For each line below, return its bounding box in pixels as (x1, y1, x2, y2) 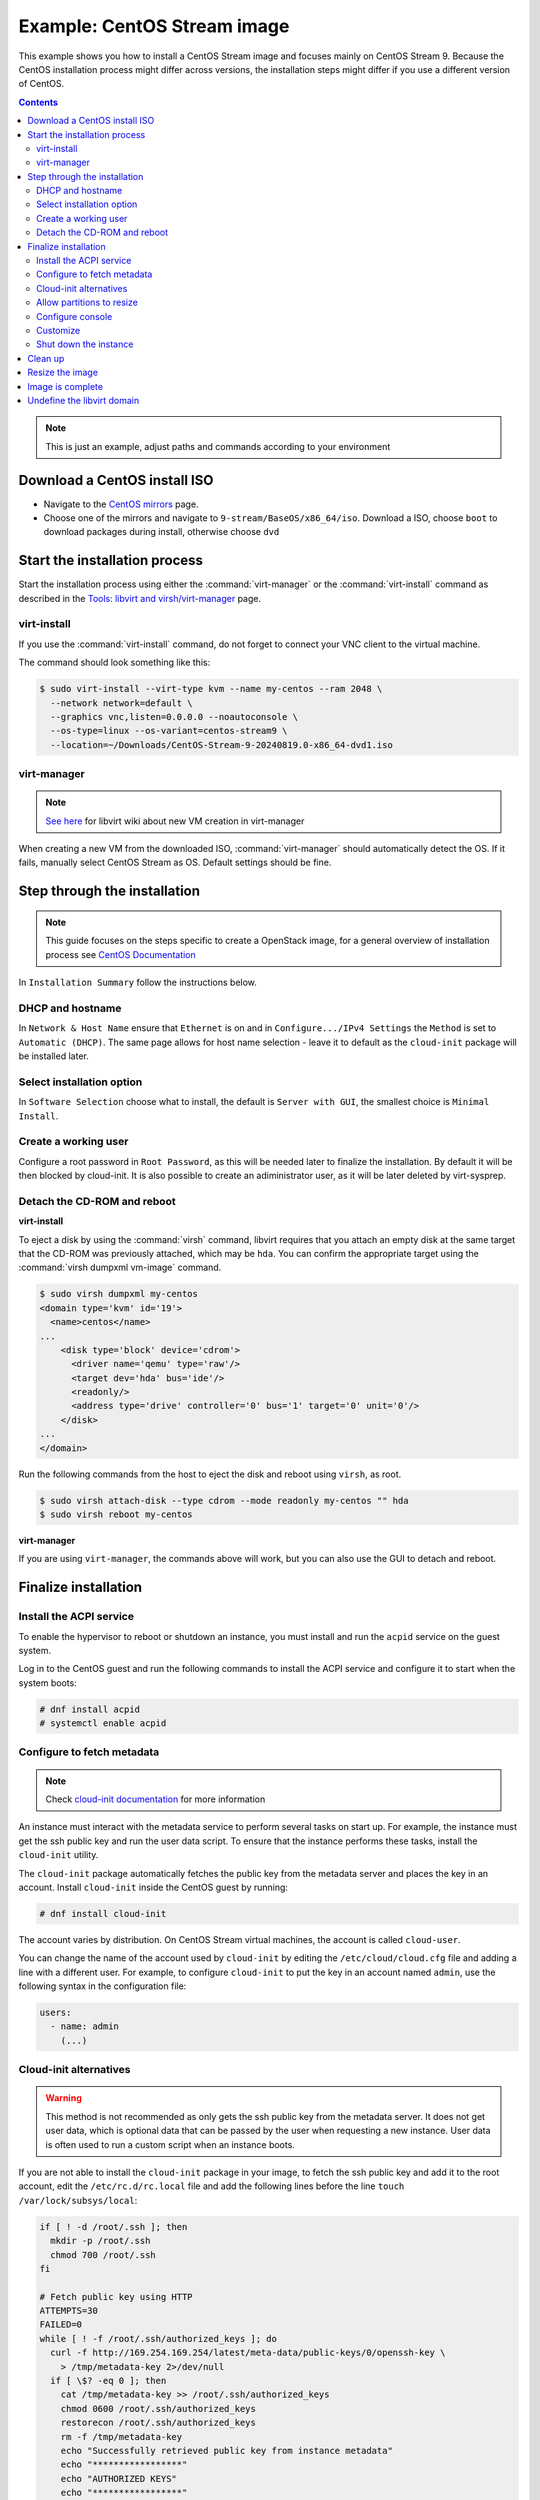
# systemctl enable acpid (39, 1718, 167, 1729)
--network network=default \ (50, 697, 194, 709)
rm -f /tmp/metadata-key (60, 2431, 183, 2442)
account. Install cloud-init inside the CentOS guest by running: (18, 1881, 289, 1893)
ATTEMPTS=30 (39, 2305, 99, 2317)
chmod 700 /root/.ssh (50, 2249, 157, 2260)
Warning (45, 2092, 82, 2104)
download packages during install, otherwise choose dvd (43, 526, 280, 538)
